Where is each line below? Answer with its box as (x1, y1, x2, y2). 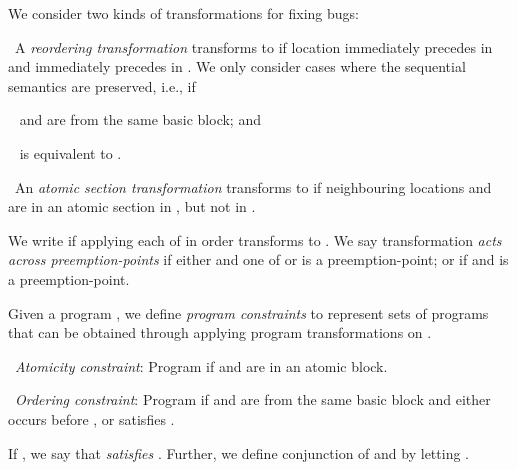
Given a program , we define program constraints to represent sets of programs (8, 302, 489, 323)
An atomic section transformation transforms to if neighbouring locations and (14, 176, 492, 197)
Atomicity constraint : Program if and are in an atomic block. (15, 355, 388, 376)
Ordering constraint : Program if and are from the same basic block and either (15, 389, 491, 410)
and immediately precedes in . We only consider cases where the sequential (8, 56, 466, 77)
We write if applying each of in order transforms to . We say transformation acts (8, 229, 502, 250)
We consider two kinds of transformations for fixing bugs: (8, 3, 359, 23)
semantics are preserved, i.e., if (8, 75, 196, 96)
